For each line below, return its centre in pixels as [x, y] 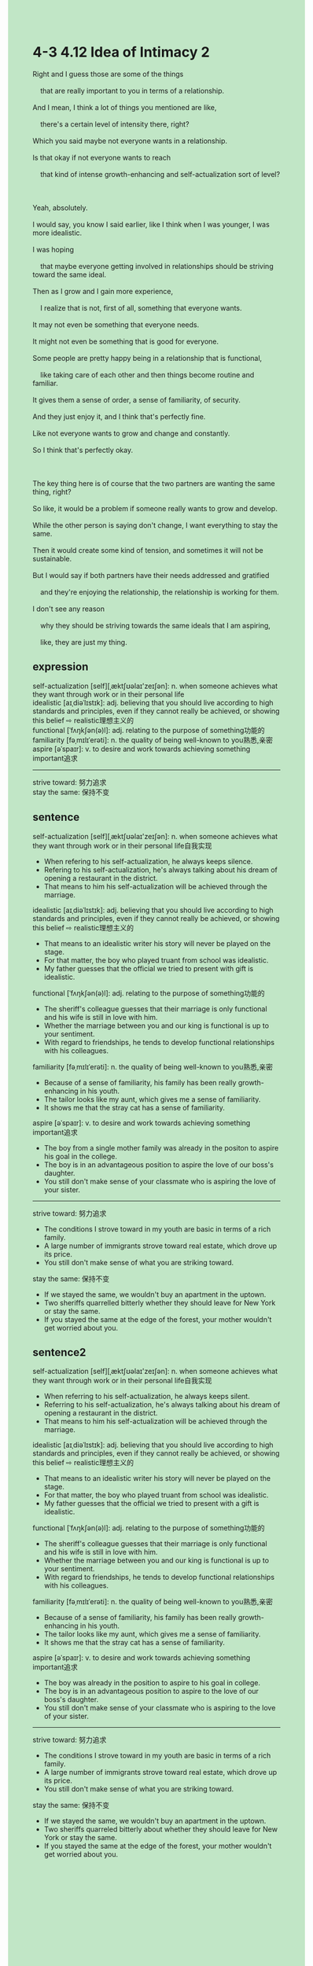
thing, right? [52, 491]
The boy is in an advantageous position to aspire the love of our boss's [159, 1165]
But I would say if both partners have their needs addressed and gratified [151, 575]
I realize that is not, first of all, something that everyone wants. [141, 307]
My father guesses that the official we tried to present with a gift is [151, 1504]
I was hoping [53, 249]
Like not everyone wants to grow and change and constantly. [131, 433]
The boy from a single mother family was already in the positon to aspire [161, 1147]
